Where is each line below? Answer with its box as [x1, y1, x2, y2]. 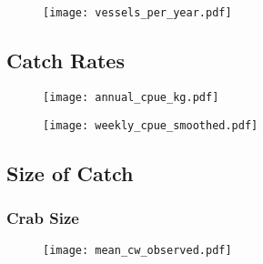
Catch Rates [6, 46, 125, 75]
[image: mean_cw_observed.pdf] [43, 244, 232, 258]
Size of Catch [6, 158, 134, 187]
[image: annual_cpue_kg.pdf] [43, 90, 219, 104]
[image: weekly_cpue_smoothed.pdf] [43, 118, 258, 132]
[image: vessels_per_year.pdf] [43, 6, 232, 19]
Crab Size [6, 206, 79, 228]
